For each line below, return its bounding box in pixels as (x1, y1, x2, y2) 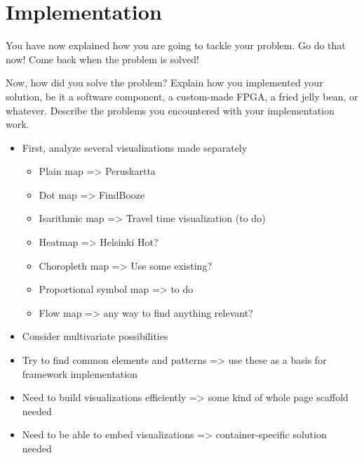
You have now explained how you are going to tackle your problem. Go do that (6, 38, 346, 53)
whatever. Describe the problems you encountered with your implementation (6, 103, 335, 117)
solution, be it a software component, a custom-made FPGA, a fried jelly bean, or (6, 89, 358, 103)
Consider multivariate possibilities (22, 329, 168, 343)
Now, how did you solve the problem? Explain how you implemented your (6, 75, 323, 90)
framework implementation (22, 366, 137, 381)
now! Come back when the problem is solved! (6, 51, 199, 66)
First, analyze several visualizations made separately (22, 140, 248, 155)
